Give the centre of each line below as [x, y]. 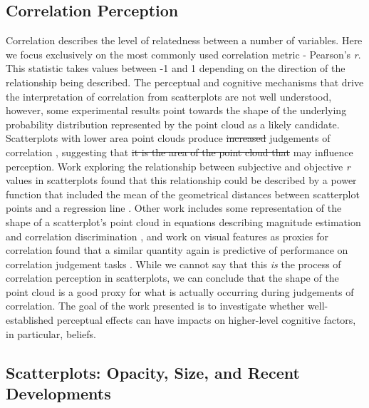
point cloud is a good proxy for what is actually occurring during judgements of [180, 291]
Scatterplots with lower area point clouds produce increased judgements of [168, 138]
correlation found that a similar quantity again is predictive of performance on [177, 250]
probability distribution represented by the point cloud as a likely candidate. [173, 124]
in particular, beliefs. [51, 333]
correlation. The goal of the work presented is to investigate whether [155, 306]
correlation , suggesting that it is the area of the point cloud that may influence [180, 152]
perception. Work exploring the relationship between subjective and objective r [178, 166]
